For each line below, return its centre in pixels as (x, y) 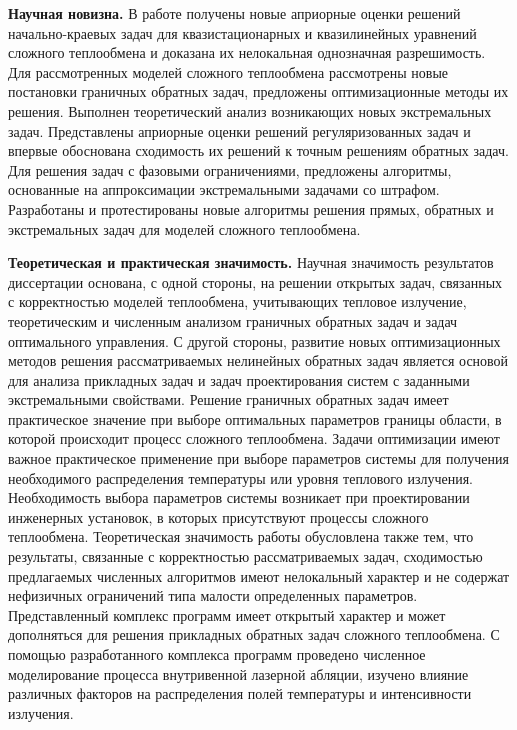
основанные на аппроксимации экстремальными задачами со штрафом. (224, 189)
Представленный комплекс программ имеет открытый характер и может (227, 614)
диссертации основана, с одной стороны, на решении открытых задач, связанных (255, 281)
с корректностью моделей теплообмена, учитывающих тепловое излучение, (237, 301)
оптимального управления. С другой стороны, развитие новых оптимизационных (254, 340)
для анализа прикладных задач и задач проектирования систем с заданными (239, 379)
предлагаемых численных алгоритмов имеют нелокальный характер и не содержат (259, 575)
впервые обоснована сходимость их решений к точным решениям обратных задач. (258, 150)
